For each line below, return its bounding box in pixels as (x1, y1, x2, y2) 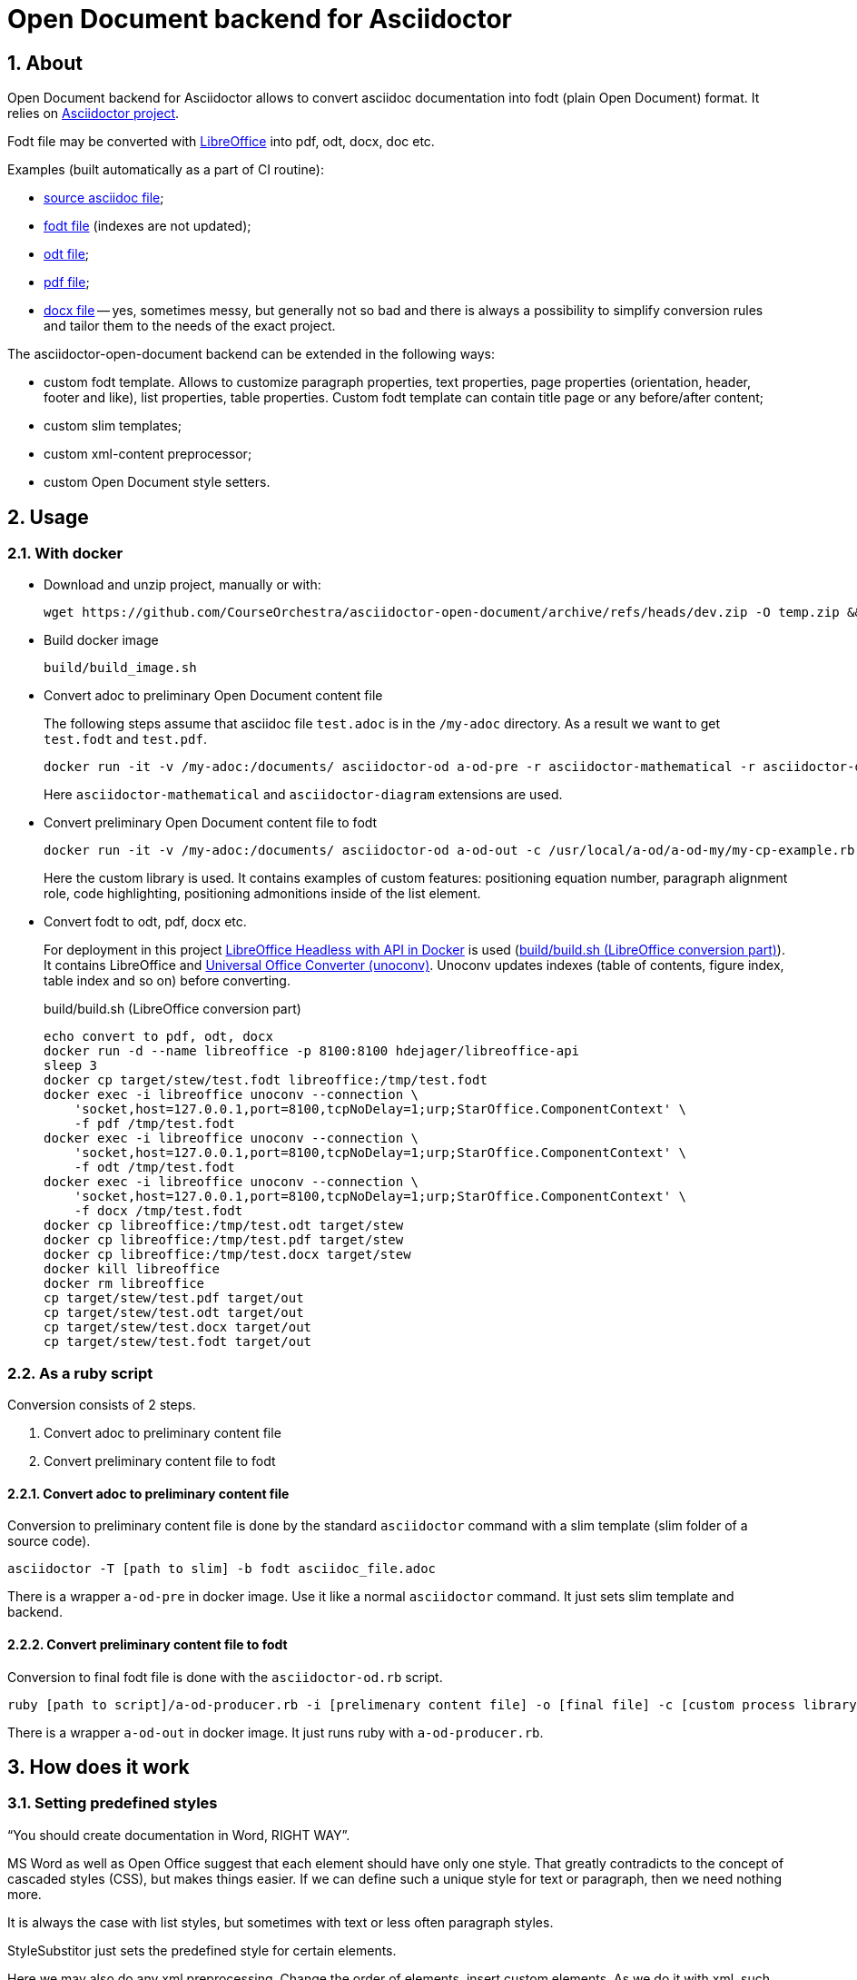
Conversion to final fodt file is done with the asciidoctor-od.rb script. (7, 1668, 443, 1685)
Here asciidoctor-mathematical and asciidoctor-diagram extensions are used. (44, 787, 563, 803)
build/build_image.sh (44, 660, 197, 676)
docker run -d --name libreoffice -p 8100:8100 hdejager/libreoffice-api (44, 1044, 580, 1059)
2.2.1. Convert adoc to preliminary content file (7, 1485, 290, 1501)
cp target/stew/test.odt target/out (44, 1305, 304, 1321)
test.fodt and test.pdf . (44, 731, 207, 747)
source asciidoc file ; (44, 190, 164, 206)
